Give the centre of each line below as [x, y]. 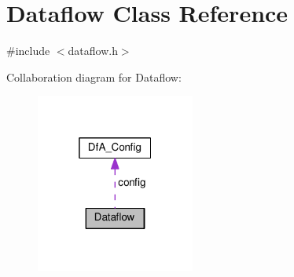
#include [28, 51]
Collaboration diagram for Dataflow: [94, 77]
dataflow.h [93, 51]
